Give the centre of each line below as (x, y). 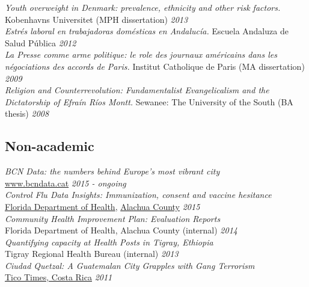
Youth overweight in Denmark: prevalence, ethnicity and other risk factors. (143, 7)
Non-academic (50, 146)
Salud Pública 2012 (41, 42)
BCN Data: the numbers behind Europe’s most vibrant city (112, 171)
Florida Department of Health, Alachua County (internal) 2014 (121, 230)
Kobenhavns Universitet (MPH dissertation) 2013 (96, 19)
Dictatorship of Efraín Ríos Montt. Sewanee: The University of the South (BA (149, 101)
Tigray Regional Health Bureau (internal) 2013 (92, 254)
